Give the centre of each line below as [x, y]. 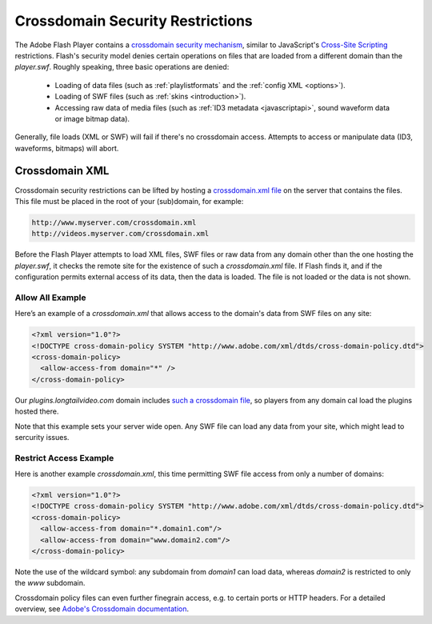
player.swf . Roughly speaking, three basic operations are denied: [122, 67]
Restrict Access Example [64, 458]
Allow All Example [50, 298]
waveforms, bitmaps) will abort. [67, 148]
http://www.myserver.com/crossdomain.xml [114, 222]
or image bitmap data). [92, 118]
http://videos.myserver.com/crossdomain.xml [120, 234]
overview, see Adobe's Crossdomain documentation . [102, 609]
